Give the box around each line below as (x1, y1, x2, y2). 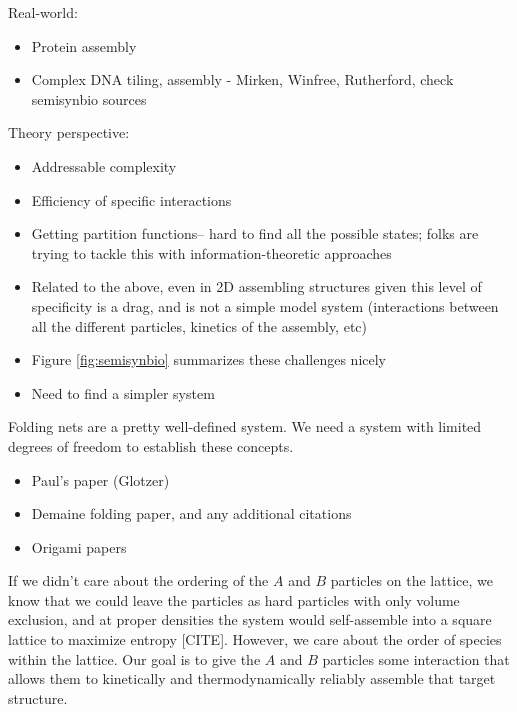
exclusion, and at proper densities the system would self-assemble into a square (8, 609, 492, 630)
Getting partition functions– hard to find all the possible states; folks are (31, 223, 479, 244)
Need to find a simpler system (31, 382, 215, 403)
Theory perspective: (8, 122, 130, 143)
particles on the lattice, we (330, 570, 493, 591)
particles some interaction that (322, 648, 510, 669)
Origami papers (31, 536, 127, 557)
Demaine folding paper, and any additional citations (31, 503, 352, 524)
